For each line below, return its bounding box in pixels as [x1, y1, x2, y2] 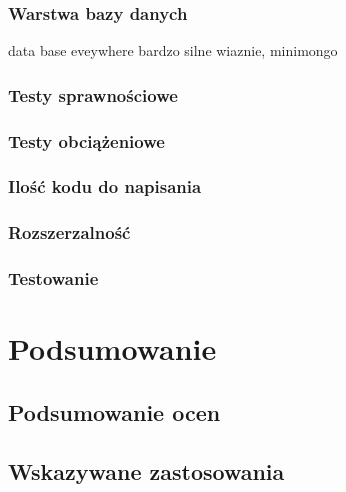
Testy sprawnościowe [8, 82, 178, 107]
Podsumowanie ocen [8, 396, 221, 427]
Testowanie [8, 266, 99, 291]
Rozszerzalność [8, 220, 131, 245]
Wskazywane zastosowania [8, 455, 285, 486]
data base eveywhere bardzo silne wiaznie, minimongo [8, 40, 338, 61]
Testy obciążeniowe [8, 128, 165, 153]
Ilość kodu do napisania [8, 174, 202, 199]
